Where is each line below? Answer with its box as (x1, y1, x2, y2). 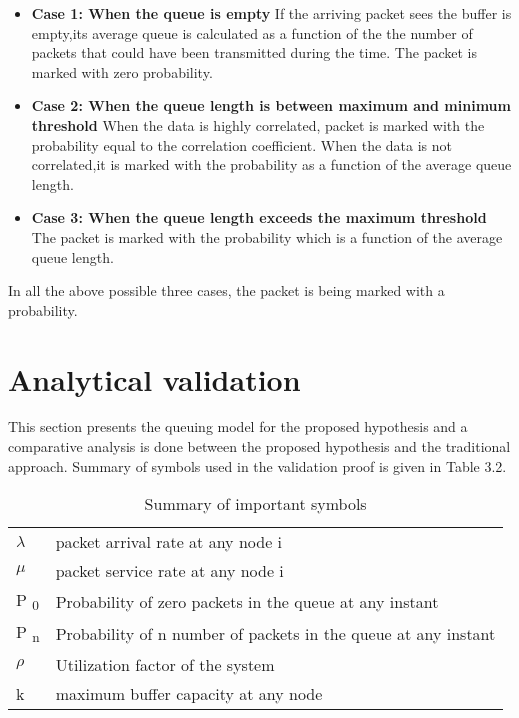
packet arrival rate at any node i (55, 530, 283, 554)
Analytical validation (8, 358, 301, 399)
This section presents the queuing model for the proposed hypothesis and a (8, 416, 468, 437)
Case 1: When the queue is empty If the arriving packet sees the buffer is (31, 3, 512, 23)
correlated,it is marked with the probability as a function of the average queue (31, 154, 512, 175)
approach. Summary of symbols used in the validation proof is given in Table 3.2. (8, 455, 507, 476)
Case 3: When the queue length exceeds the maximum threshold (31, 207, 487, 228)
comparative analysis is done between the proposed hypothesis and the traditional (8, 436, 511, 457)
